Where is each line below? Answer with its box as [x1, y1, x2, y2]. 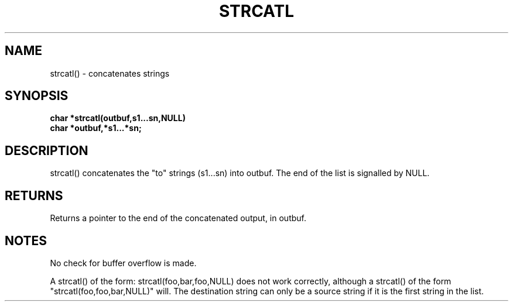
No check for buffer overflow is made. [50, 257, 197, 268]
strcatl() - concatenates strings [50, 68, 170, 78]
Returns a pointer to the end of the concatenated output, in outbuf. [50, 213, 306, 224]
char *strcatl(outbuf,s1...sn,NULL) [50, 113, 186, 123]
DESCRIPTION [5, 143, 88, 158]
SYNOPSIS [5, 88, 69, 104]
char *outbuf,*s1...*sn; [50, 123, 142, 133]
